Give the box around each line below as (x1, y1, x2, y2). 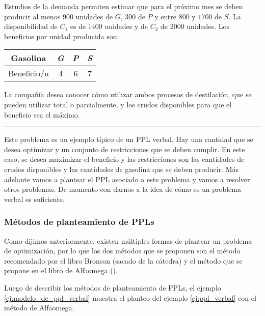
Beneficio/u (8, 67, 49, 79)
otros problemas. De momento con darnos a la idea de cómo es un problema (4, 184, 241, 194)
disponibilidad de (4, 21, 58, 32)
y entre (154, 11, 177, 21)
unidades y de (104, 21, 148, 32)
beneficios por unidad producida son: (4, 31, 119, 41)
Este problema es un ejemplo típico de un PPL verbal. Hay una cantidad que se (4, 134, 253, 145)
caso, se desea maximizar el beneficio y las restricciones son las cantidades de (4, 154, 245, 164)
